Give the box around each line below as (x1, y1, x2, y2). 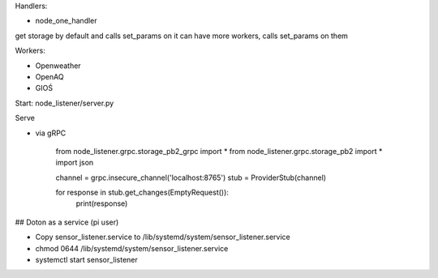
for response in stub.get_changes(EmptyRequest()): (55, 187, 229, 198)
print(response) (75, 199, 128, 208)
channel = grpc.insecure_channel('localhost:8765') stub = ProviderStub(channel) (55, 173, 327, 182)
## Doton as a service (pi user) (15, 217, 119, 227)
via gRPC (35, 128, 67, 138)
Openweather (35, 61, 81, 71)
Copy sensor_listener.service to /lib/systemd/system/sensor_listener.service (35, 232, 291, 242)
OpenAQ (35, 71, 64, 81)
